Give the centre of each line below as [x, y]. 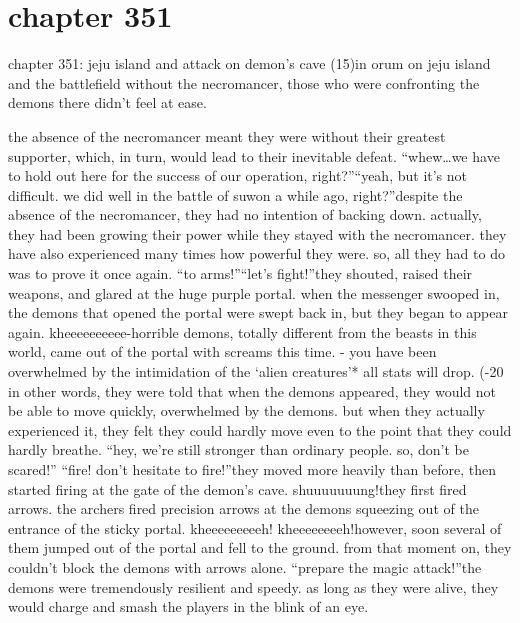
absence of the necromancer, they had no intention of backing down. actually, [245, 214]
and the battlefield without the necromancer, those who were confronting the [244, 82]
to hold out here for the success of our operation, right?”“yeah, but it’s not [238, 175]
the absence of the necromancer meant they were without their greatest [227, 135]
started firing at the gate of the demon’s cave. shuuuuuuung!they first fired [237, 488]
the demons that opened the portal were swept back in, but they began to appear [258, 312]
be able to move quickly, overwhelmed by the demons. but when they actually [246, 410]
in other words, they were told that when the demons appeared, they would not [252, 390]
